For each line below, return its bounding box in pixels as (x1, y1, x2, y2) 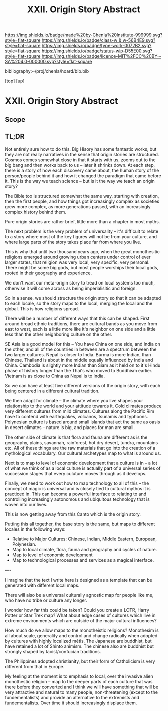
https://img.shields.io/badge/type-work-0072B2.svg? (41, 43, 152, 49)
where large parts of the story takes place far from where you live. (5, 239, 141, 245)
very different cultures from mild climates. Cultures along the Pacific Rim (5, 408, 155, 414)
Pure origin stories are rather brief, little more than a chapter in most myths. (5, 218, 160, 224)
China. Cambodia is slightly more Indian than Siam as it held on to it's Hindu (5, 362, 161, 368)
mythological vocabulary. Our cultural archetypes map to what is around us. (5, 450, 161, 456)
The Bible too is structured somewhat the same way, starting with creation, (5, 193, 159, 199)
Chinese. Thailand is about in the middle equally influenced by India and (5, 357, 153, 363)
